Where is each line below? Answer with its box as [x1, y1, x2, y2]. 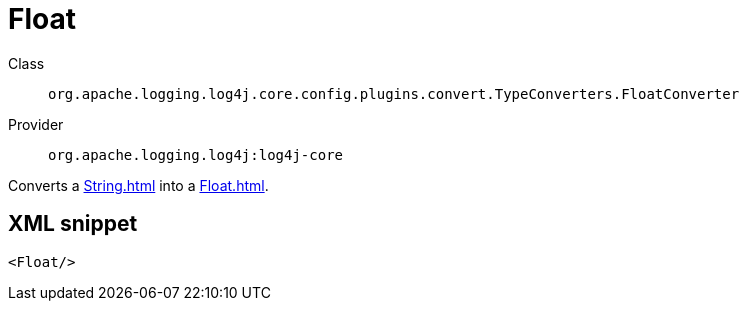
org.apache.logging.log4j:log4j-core [48, 146, 344, 163]
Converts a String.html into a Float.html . [8, 176, 269, 194]
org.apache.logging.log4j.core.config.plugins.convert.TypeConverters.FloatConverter [48, 85, 740, 102]
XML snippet [8, 211, 138, 237]
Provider [8, 115, 64, 133]
